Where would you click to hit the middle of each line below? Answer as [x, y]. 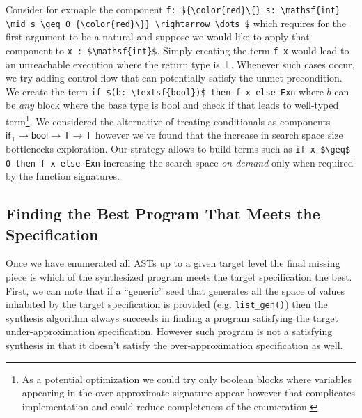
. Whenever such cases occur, [293, 64]
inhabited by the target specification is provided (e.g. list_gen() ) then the [167, 304]
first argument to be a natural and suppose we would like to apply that [158, 37]
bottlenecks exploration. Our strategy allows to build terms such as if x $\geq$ [178, 148]
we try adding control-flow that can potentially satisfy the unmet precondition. [174, 78]
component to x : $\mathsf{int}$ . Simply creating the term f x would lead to [178, 50]
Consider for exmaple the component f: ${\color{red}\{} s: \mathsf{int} [173, 9]
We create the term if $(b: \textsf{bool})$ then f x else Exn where [165, 91]
